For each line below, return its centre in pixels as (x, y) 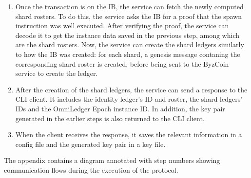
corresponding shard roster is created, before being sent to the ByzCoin (122, 63)
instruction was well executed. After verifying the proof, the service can (122, 26)
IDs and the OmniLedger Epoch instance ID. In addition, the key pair (120, 108)
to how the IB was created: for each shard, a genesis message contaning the (128, 54)
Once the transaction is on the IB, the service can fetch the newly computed (129, 6)
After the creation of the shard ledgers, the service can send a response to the (131, 89)
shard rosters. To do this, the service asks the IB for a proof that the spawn (128, 16)
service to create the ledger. (57, 73)
